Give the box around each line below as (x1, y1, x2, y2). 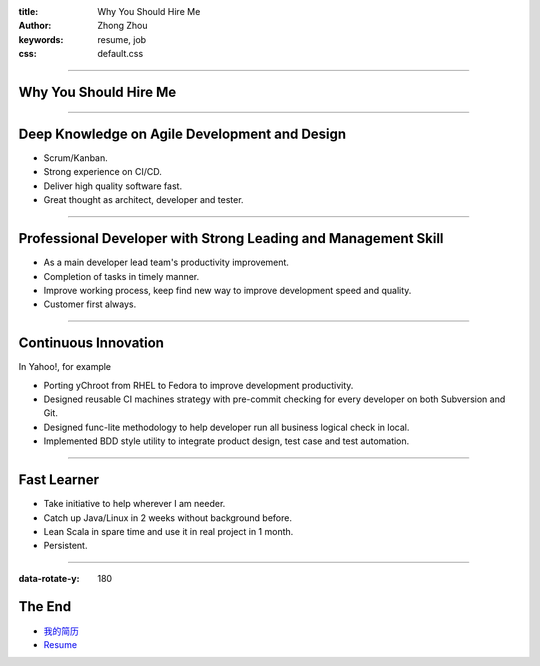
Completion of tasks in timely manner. (43, 270, 200, 282)
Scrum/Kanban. (43, 152, 109, 164)
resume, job (97, 33, 147, 45)
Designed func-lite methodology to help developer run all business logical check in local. (43, 421, 410, 433)
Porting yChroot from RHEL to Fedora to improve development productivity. (43, 379, 354, 391)
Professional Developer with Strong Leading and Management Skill (18, 230, 444, 247)
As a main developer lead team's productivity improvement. (43, 256, 290, 269)
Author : (18, 20, 52, 32)
